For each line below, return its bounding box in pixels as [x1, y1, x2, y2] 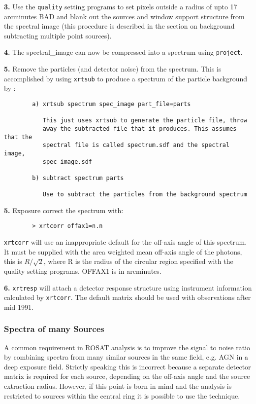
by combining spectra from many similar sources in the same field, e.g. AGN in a [4, 352, 249, 362]
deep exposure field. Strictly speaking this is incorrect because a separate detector [4, 361, 251, 371]
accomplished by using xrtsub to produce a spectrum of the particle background [4, 73, 248, 83]
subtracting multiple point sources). [4, 30, 112, 40]
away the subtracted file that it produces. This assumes [42, 125, 237, 132]
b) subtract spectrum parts [32, 174, 124, 182]
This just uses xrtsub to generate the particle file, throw [42, 117, 247, 124]
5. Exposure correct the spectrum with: [4, 205, 124, 215]
